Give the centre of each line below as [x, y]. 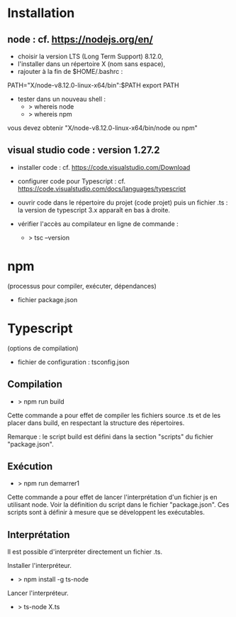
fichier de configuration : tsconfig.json [73, 362]
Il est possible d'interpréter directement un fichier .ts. [85, 552]
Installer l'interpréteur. [40, 566]
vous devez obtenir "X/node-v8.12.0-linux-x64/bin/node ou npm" [102, 128]
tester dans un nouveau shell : [62, 99]
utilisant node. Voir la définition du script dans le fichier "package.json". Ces [118, 505]
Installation [41, 13]
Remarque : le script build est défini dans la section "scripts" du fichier [111, 436]
